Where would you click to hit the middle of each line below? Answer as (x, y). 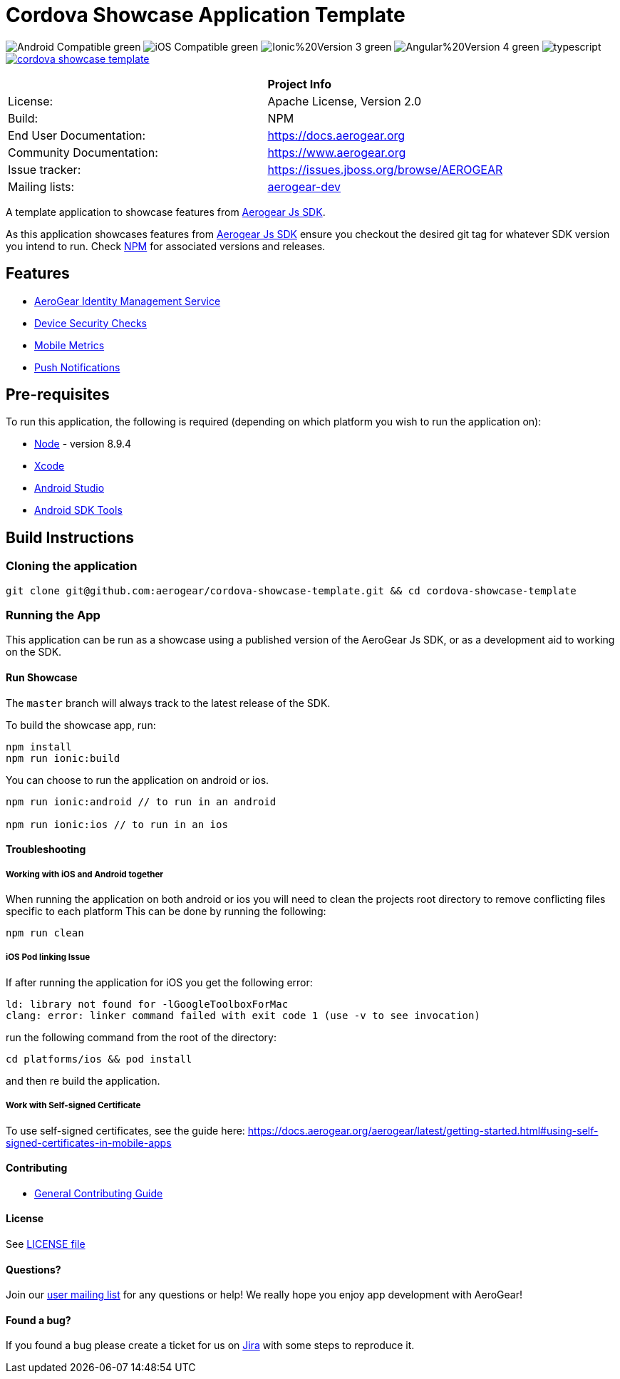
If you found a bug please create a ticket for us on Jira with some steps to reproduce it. (210, 1346)
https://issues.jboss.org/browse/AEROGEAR (385, 169)
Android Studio (69, 488)
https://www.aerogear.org (337, 152)
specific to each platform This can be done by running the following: (166, 911)
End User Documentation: (77, 135)
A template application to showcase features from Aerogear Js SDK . (166, 212)
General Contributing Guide (99, 1193)
